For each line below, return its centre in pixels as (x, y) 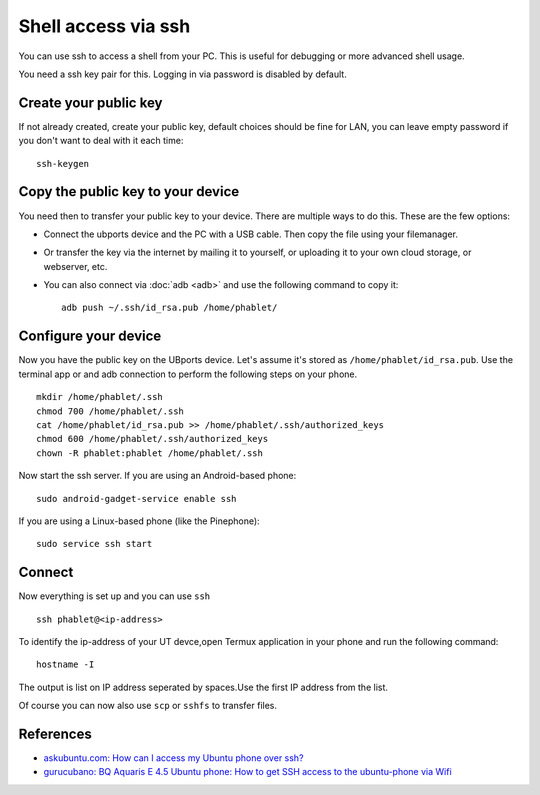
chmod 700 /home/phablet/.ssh (110, 411)
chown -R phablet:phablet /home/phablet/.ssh (150, 453)
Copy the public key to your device (129, 191)
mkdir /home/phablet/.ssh (100, 397)
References (55, 733)
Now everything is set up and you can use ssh (114, 596)
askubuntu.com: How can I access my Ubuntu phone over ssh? (173, 758)
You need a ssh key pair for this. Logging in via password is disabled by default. (182, 74)
